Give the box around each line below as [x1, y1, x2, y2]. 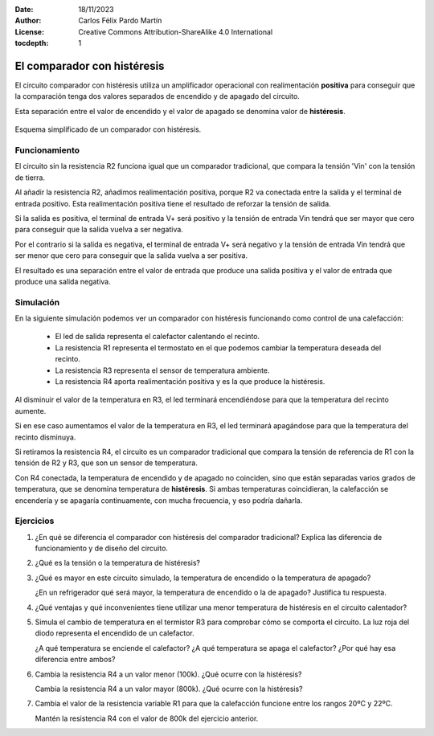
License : [14, 27, 44, 36]
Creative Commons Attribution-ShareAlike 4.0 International [78, 27, 273, 36]
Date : [14, 5, 34, 14]
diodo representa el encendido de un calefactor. [35, 628, 194, 638]
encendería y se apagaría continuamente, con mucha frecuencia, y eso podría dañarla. [14, 495, 303, 505]
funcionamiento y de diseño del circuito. [35, 543, 169, 554]
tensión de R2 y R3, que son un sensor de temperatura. [14, 458, 199, 468]
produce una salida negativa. [14, 276, 112, 286]
